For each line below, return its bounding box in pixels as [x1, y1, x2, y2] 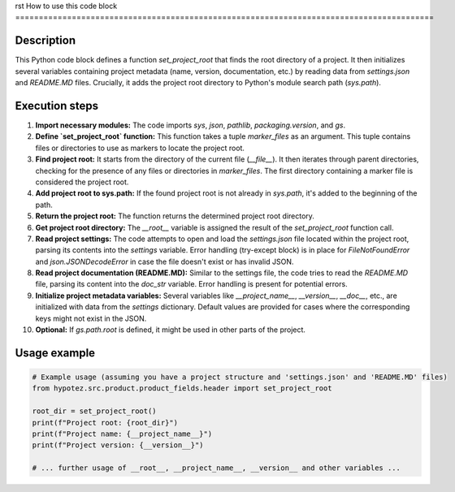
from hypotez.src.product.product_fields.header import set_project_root [32, 384, 332, 393]
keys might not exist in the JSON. [35, 313, 147, 323]
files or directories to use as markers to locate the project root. [35, 143, 245, 153]
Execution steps [15, 98, 99, 113]
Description [15, 33, 76, 48]
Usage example [15, 346, 96, 360]
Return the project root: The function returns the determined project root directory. [35, 211, 314, 221]
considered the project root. [35, 177, 129, 187]
